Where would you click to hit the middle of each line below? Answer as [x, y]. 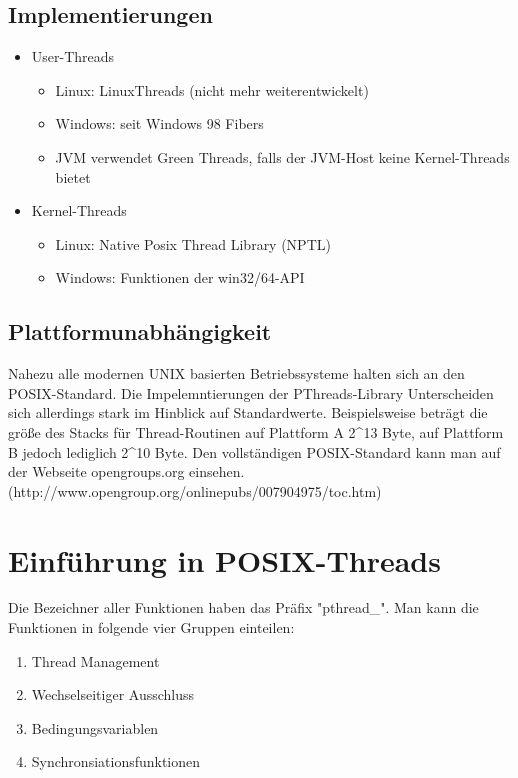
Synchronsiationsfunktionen [116, 761]
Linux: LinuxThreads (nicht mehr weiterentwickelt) [212, 89]
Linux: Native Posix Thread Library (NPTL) [193, 243]
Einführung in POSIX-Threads [224, 559]
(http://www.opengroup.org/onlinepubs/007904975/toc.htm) [195, 490]
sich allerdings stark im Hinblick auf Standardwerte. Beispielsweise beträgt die [248, 412]
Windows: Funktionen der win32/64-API [180, 277]
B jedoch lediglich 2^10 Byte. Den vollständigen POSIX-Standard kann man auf [254, 451]
